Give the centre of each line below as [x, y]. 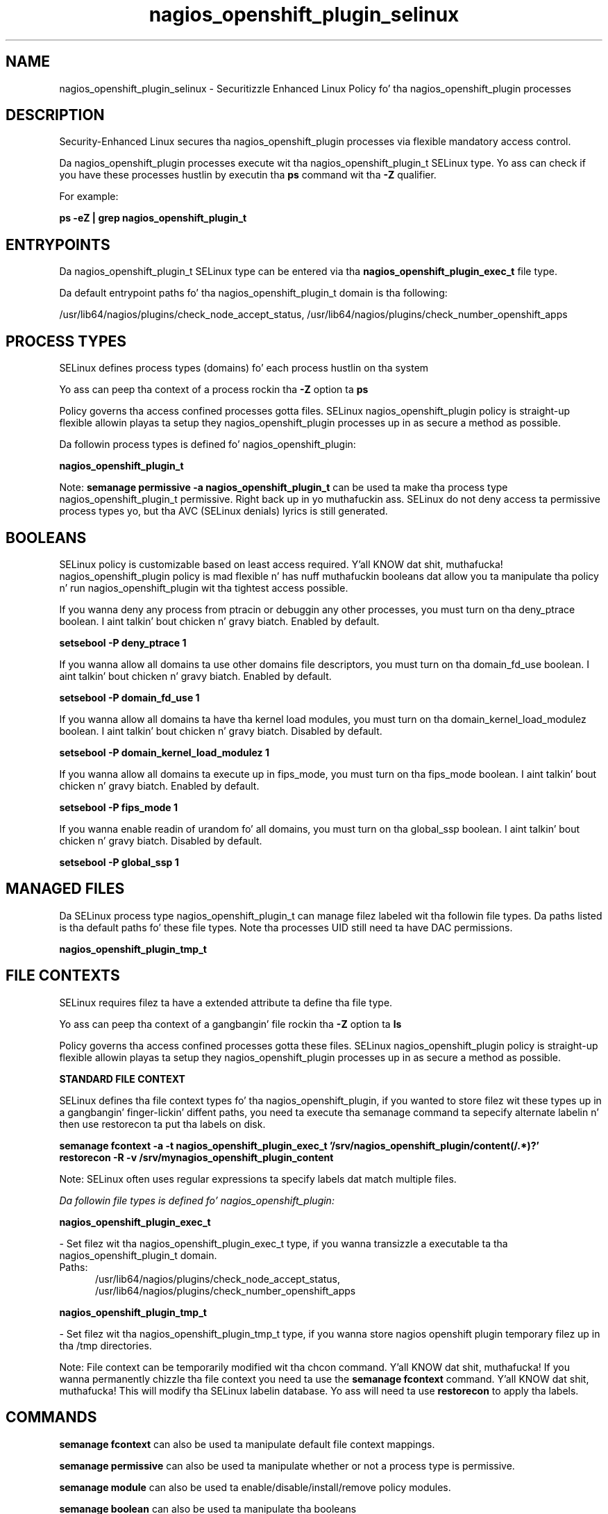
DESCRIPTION [55, 115]
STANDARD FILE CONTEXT [122, 1079]
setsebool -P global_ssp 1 [119, 862]
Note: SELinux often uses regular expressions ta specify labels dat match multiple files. [258, 1179]
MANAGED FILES [65, 889]
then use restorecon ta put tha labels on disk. [162, 1124]
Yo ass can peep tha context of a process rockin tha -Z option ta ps [214, 390]
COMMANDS [51, 1417]
